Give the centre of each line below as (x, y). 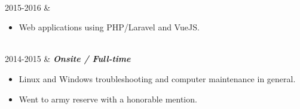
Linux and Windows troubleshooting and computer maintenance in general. (157, 78)
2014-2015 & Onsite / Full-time (68, 59)
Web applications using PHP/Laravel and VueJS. (109, 27)
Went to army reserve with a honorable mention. (108, 99)
